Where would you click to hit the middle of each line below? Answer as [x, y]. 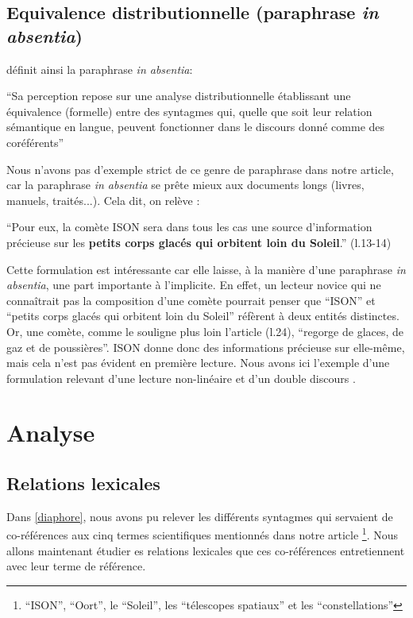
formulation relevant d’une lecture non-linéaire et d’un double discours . [181, 378]
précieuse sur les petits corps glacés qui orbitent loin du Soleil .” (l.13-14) [199, 242]
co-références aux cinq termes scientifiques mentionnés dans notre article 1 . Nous [203, 534]
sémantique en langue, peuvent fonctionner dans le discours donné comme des [196, 127]
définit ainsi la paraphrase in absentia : [100, 69]
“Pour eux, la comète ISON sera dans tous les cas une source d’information [189, 227]
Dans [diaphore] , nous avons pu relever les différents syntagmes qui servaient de [200, 516]
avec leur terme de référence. [76, 566]
